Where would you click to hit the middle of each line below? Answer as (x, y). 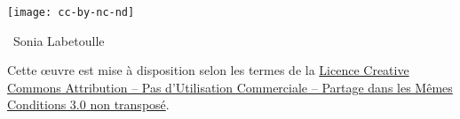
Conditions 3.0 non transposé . (88, 104)
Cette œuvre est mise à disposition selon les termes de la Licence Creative (208, 70)
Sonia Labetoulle (59, 40)
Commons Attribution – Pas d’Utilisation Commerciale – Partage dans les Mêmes (230, 87)
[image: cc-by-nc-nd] (71, 12)
